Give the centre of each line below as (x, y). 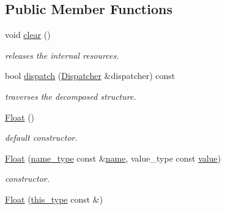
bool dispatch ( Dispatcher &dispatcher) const (90, 76)
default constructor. (41, 137)
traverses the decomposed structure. (71, 96)
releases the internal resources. (62, 55)
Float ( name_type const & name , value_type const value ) (113, 158)
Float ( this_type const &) (54, 199)
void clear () (28, 35)
